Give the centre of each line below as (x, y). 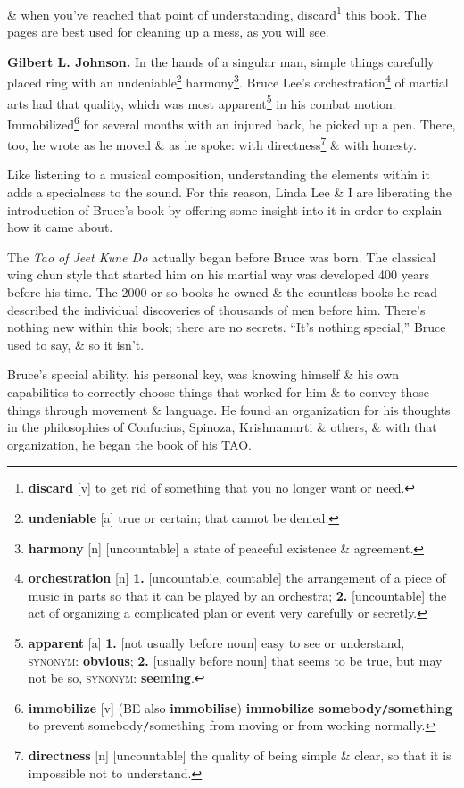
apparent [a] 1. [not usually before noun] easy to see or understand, (216, 642)
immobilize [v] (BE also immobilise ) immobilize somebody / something (240, 707)
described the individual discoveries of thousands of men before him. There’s (216, 309)
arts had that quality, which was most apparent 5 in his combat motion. (202, 102)
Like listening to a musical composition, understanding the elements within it (219, 174)
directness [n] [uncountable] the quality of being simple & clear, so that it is (240, 755)
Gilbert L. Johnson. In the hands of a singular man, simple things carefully (221, 61)
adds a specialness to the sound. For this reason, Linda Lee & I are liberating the (229, 192)
